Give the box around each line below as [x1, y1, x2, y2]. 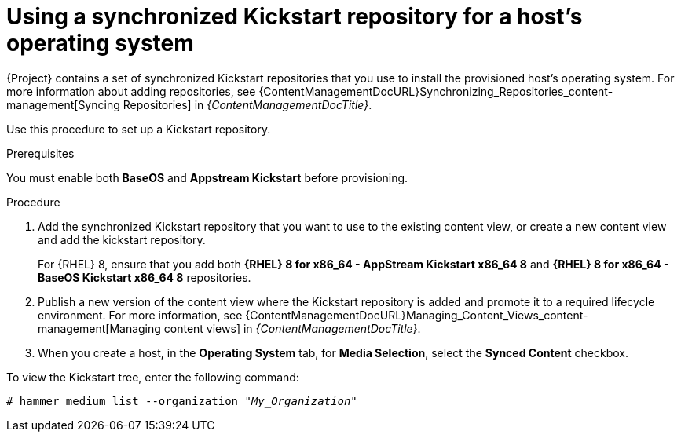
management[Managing [38, 321, 161, 335]
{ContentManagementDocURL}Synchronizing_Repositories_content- [258, 84, 613, 98]
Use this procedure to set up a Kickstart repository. [6, 122, 271, 136]
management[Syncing [6, 97, 120, 111]
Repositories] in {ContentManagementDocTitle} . [123, 97, 372, 111]
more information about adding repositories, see [6, 84, 256, 98]
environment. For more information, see [38, 308, 243, 322]
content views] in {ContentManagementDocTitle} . [163, 321, 421, 335]
